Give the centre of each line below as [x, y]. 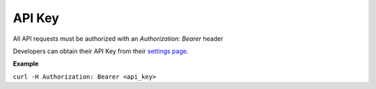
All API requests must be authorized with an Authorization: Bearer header [118, 39]
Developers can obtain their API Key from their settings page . [101, 51]
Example [26, 64]
